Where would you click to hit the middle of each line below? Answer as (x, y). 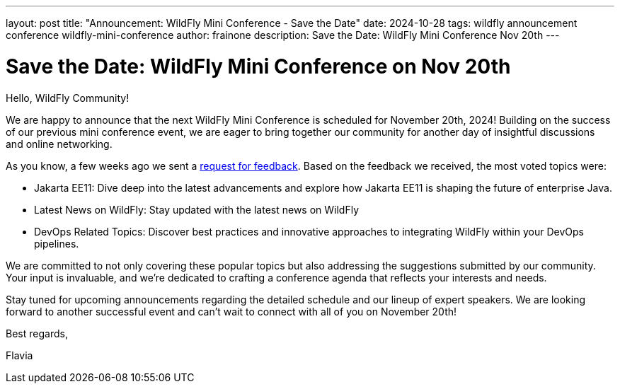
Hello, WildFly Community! (68, 98)
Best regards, (37, 333)
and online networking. (59, 144)
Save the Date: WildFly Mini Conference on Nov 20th (258, 66)
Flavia (19, 355)
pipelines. (57, 243)
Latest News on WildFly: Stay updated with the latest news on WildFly (197, 209)
